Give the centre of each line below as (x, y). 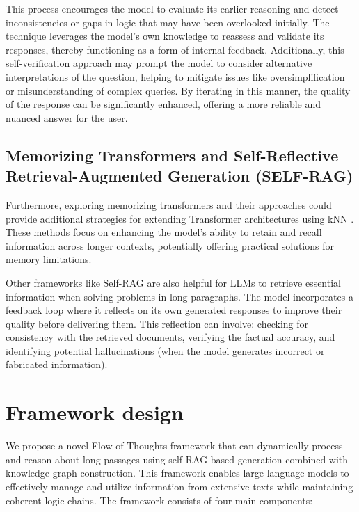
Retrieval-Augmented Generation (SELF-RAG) (179, 176)
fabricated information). (57, 364)
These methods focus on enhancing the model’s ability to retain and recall (164, 232)
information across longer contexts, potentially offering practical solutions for (170, 245)
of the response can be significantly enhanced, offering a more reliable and (163, 104)
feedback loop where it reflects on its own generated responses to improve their (174, 310)
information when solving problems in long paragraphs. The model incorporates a (179, 296)
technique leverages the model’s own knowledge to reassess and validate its (165, 36)
